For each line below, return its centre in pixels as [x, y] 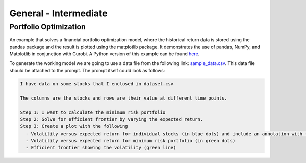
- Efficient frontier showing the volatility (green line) [101, 148]
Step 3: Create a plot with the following [74, 126]
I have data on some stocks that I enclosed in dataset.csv [97, 84]
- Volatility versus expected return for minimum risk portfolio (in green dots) [131, 141]
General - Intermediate [58, 13]
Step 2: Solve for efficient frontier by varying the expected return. [112, 119]
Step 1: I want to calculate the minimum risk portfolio [93, 112]
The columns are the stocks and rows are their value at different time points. [124, 98]
